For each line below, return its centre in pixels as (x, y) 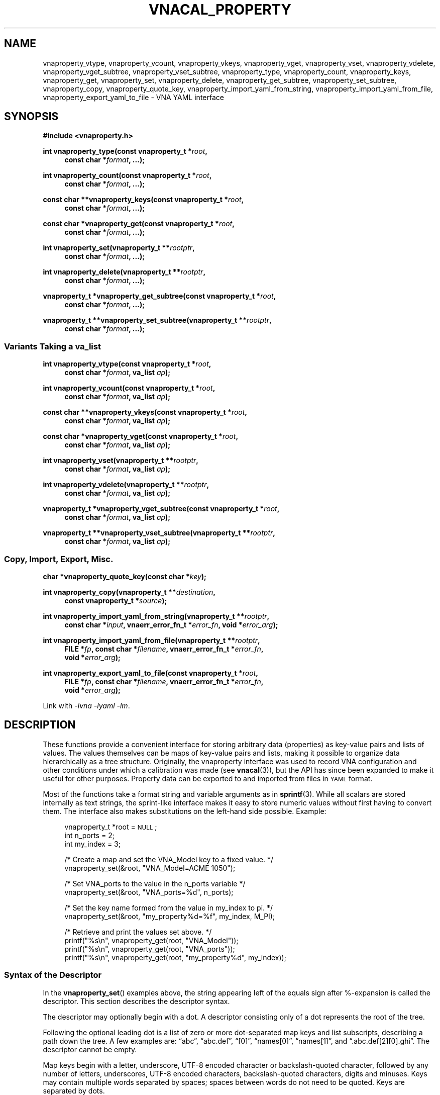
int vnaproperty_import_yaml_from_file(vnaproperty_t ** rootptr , (151, 640)
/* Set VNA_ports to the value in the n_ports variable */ (155, 883)
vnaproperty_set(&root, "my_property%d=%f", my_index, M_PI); (170, 916)
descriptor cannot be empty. (90, 1049)
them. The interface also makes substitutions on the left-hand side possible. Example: (185, 811)
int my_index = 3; (92, 844)
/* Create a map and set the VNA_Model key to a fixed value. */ (169, 859)
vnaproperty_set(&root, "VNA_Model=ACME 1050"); (150, 868)
